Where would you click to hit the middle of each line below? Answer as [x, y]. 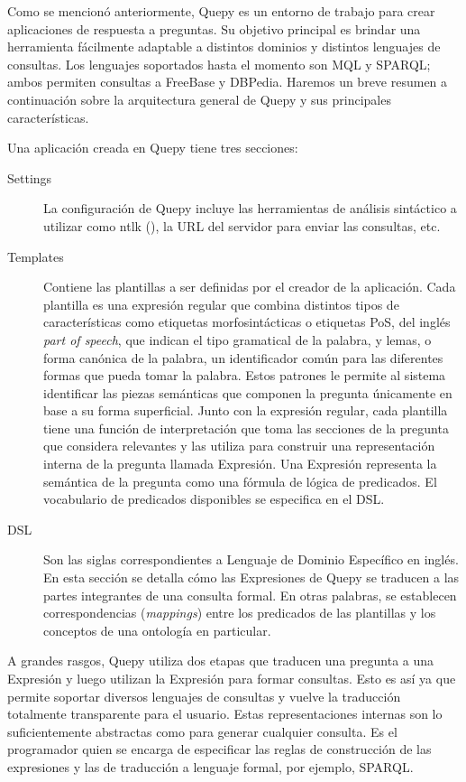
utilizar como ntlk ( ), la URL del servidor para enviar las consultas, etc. [242, 225]
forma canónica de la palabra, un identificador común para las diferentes [243, 357]
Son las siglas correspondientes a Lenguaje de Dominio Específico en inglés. [251, 559]
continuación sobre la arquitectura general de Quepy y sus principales [199, 99]
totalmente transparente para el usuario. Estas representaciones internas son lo [225, 714]
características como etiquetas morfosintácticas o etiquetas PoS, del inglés [247, 322]
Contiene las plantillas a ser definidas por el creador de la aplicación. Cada [250, 287]
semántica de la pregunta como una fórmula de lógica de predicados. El [240, 481]
